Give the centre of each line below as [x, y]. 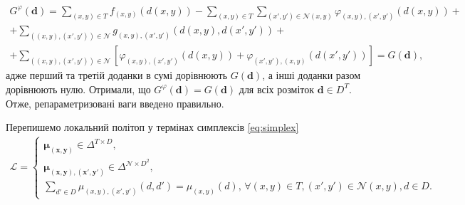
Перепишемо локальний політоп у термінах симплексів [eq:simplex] [152, 127]
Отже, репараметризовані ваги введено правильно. [115, 103]
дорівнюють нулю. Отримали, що [78, 89]
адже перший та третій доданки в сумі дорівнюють [117, 75]
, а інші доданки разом [312, 75]
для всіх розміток [277, 89]
